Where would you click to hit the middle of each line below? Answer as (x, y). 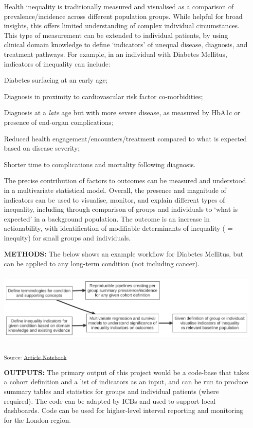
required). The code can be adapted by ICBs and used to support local (110, 401)
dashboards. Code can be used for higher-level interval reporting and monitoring (124, 410)
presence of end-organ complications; (59, 122)
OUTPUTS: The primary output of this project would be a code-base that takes (126, 372)
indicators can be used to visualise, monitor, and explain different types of (115, 199)
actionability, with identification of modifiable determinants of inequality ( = (118, 228)
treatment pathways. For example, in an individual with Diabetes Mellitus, (116, 54)
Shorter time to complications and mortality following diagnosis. (100, 164)
